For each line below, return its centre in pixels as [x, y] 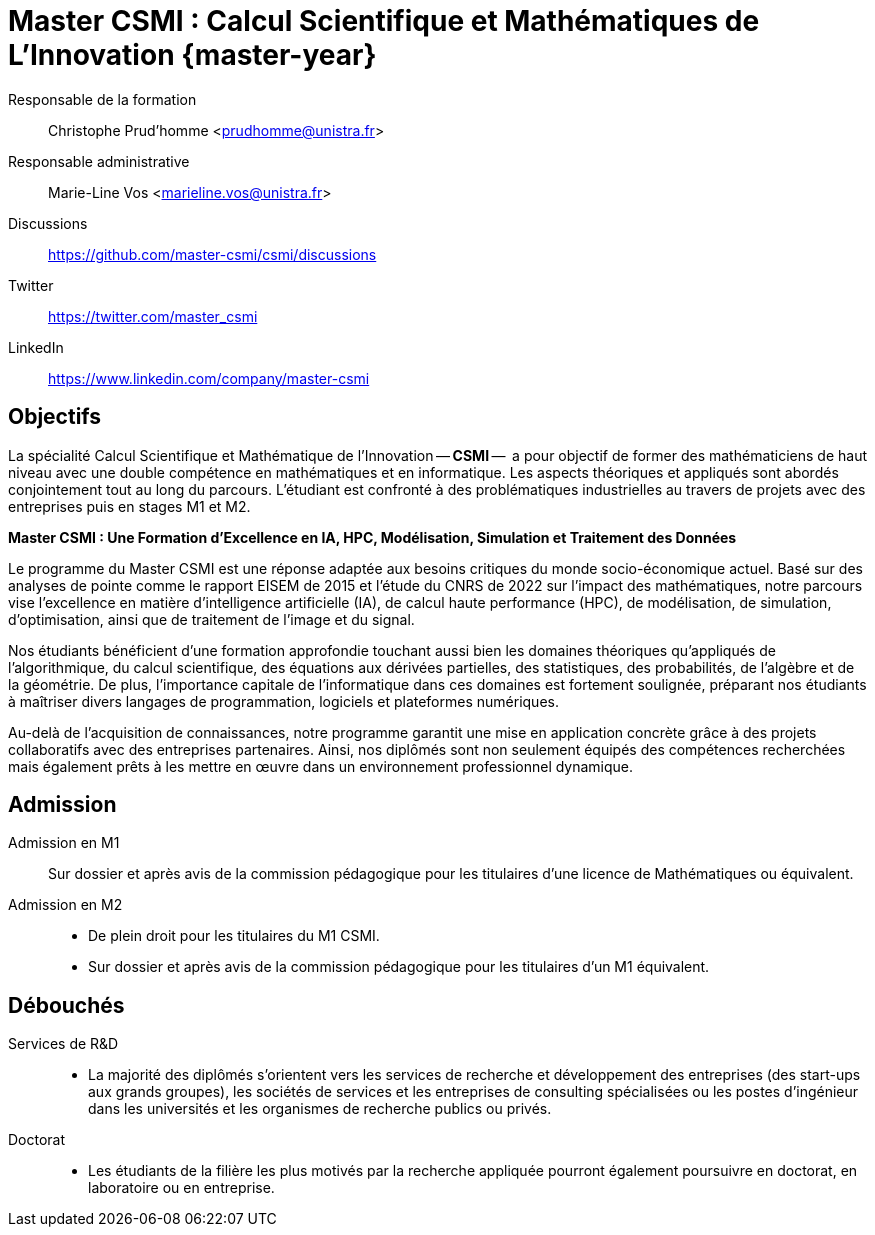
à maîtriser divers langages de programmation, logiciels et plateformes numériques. [283, 701]
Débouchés [66, 1005]
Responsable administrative [99, 161]
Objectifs [55, 417]
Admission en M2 [65, 905]
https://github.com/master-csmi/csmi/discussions [212, 254]
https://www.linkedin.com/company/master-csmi [209, 378]
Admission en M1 [64, 843]
